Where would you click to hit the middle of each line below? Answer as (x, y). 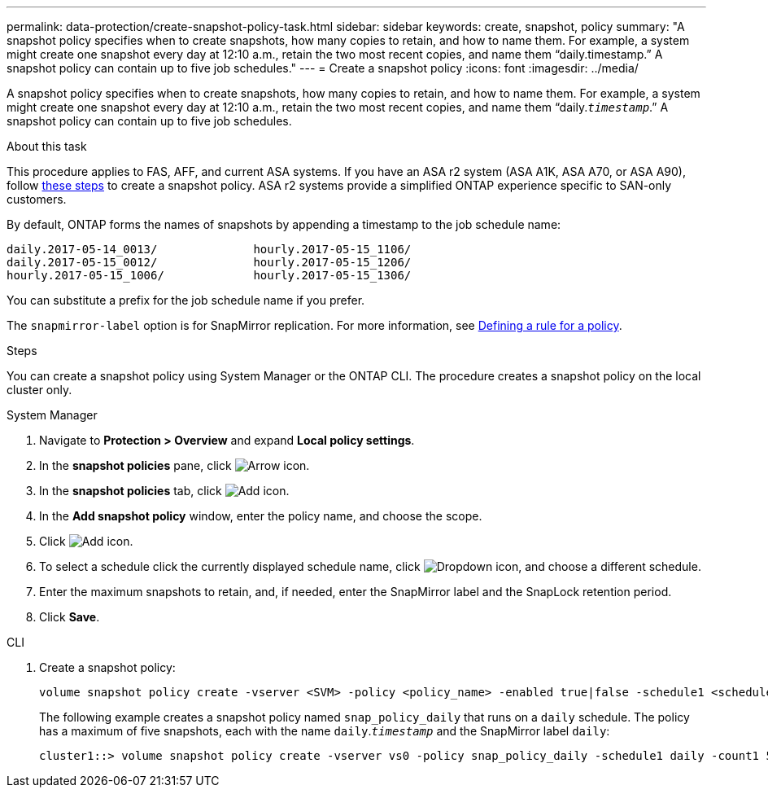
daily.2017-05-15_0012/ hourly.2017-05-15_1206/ (209, 262)
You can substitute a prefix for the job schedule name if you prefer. (186, 300)
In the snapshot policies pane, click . (175, 465)
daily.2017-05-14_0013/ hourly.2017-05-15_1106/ (209, 249)
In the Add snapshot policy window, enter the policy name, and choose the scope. (261, 516)
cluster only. (39, 390)
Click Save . (70, 617)
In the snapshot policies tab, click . (164, 491)
